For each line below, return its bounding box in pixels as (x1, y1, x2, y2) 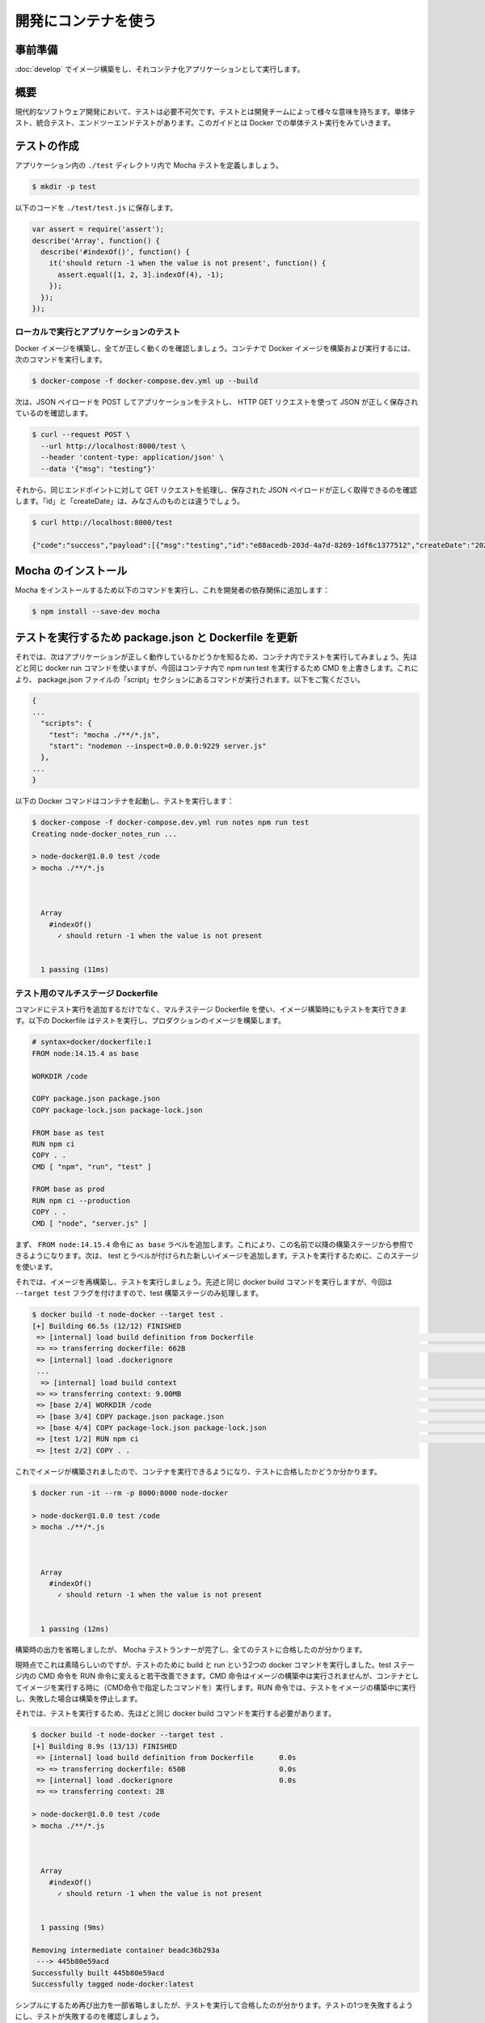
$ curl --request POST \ (32, 430, 131, 439)
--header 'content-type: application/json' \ (40, 453, 224, 462)
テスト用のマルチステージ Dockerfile (15, 987, 158, 999)
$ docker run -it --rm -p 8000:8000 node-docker (32, 1488, 229, 1497)
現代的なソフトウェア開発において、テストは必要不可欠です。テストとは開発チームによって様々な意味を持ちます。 (15, 106, 395, 117)
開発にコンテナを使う (15, 12, 158, 30)
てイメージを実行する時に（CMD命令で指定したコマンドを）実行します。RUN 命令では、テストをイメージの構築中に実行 (15, 1682, 416, 1692)
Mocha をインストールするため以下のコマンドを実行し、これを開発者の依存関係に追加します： (15, 585, 331, 595)
